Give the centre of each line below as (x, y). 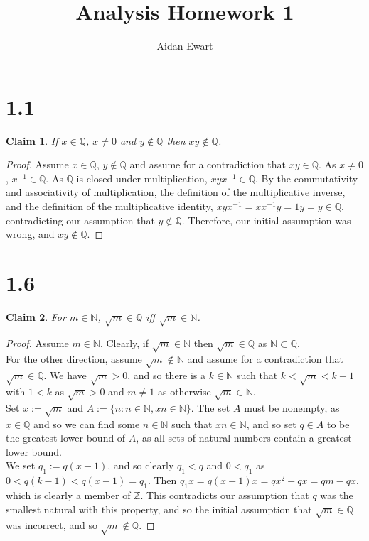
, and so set (271, 423)
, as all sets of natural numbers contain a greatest (244, 438)
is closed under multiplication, (142, 178)
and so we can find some (87, 423)
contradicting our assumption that (80, 220)
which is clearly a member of (68, 494)
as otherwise (184, 391)
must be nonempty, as (292, 407)
